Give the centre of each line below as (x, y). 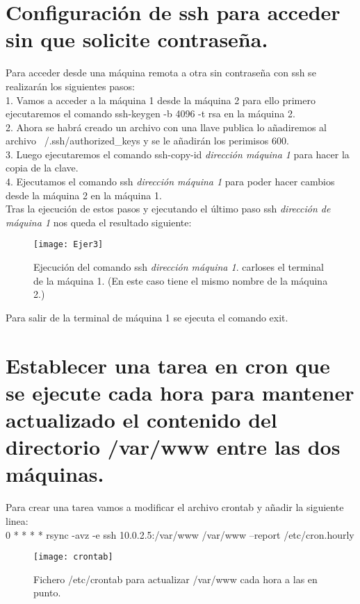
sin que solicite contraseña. (137, 39)
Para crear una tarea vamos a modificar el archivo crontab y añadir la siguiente (175, 507)
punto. (47, 593)
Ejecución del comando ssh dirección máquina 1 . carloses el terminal (179, 267)
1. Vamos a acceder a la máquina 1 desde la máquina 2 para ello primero (161, 100)
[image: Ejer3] (68, 245)
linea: (17, 520)
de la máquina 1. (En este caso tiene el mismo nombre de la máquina (181, 280)
